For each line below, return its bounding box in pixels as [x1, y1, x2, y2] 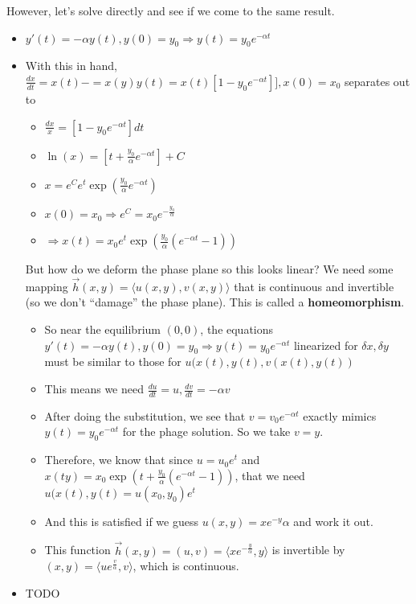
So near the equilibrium [44, 321, 161, 338]
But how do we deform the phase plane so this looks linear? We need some [25, 261, 394, 277]
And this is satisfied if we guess [44, 512, 198, 529]
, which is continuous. [133, 557, 239, 574]
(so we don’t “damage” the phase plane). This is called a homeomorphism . [25, 294, 405, 310]
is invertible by [271, 541, 345, 558]
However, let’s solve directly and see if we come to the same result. [6, 2, 335, 18]
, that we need [235, 466, 305, 483]
